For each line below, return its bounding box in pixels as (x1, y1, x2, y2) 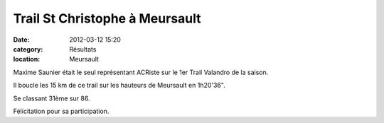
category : (13, 45, 43, 53)
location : (13, 55, 41, 64)
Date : (13, 35, 30, 44)
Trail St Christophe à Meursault (13, 11, 201, 26)
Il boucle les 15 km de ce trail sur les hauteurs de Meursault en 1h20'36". (13, 81, 225, 90)
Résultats (69, 45, 97, 53)
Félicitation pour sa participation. (13, 107, 110, 115)
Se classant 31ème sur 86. (13, 94, 90, 102)
